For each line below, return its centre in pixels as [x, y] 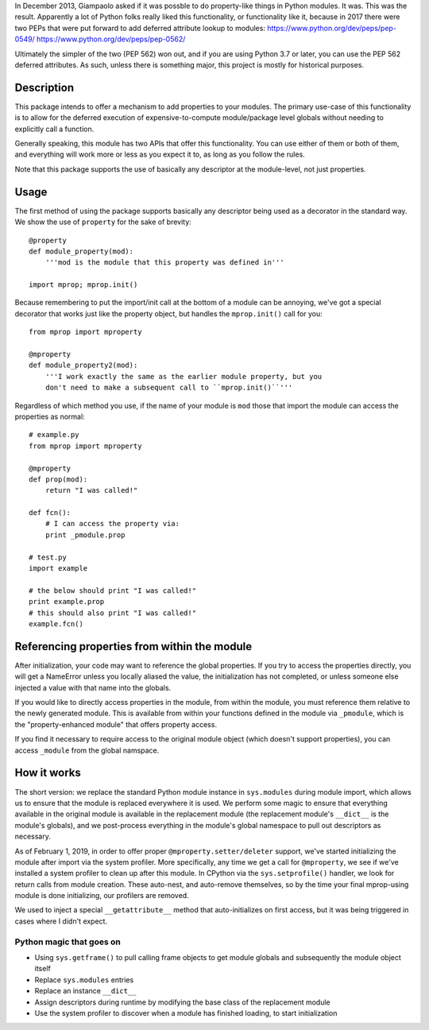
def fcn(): [50, 513]
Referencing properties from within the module [133, 647]
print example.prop [67, 602]
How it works [48, 773]
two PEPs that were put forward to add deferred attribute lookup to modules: [140, 28]
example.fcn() [56, 624]
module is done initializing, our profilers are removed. [102, 896]
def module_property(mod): [81, 251]
